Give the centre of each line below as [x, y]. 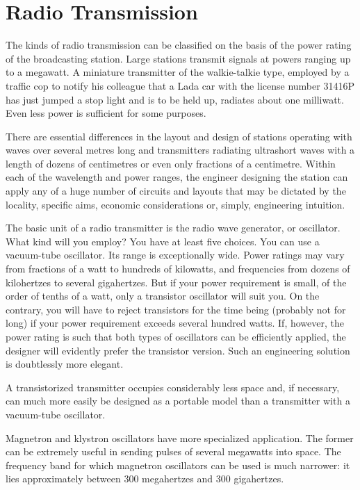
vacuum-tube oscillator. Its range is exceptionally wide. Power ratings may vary [175, 255]
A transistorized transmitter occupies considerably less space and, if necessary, [173, 387]
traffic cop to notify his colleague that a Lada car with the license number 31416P [180, 85]
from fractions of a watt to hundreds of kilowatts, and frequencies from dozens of [178, 269]
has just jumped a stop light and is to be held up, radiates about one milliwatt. [175, 99]
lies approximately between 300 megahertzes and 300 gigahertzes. [145, 479]
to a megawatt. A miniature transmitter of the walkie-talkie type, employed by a [178, 72]
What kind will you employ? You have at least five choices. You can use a [163, 241]
